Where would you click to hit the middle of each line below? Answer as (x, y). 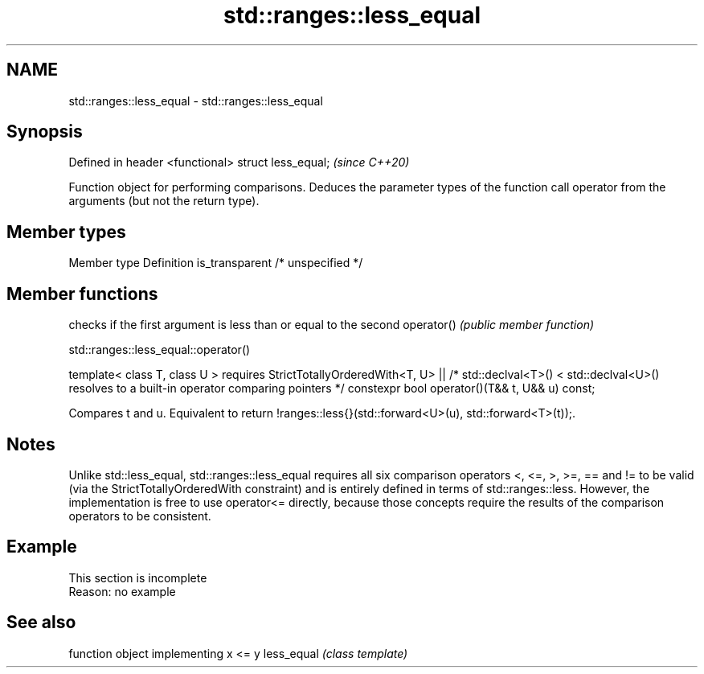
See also (41, 623)
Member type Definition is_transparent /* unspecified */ (216, 263)
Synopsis (45, 132)
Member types (66, 232)
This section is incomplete (138, 577)
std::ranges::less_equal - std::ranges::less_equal (196, 101)
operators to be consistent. (140, 516)
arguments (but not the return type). (164, 201)
